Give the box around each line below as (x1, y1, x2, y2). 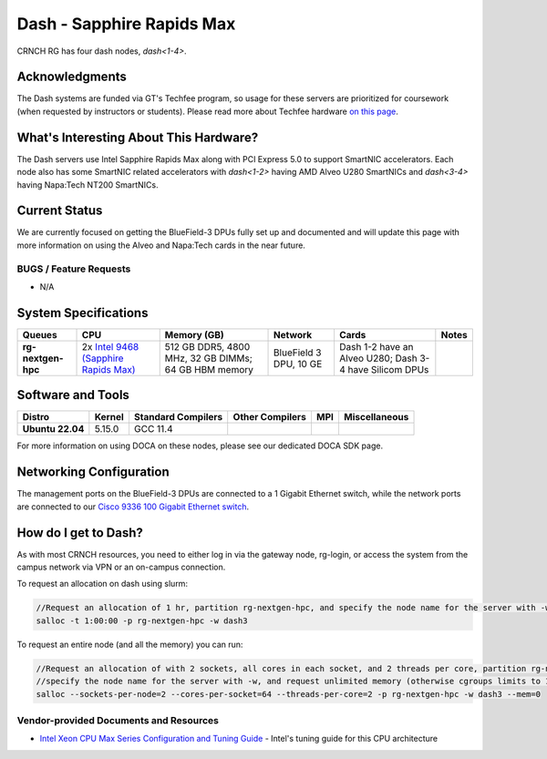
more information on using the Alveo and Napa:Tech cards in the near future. (16, 240, 305, 251)
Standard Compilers (133, 411, 223, 424)
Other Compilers (232, 411, 307, 424)
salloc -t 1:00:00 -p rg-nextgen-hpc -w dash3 (36, 615, 248, 626)
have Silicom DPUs (347, 363, 429, 375)
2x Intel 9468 (81, 340, 139, 353)
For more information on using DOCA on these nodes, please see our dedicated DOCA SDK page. (16, 440, 383, 451)
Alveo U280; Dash (338, 352, 418, 364)
